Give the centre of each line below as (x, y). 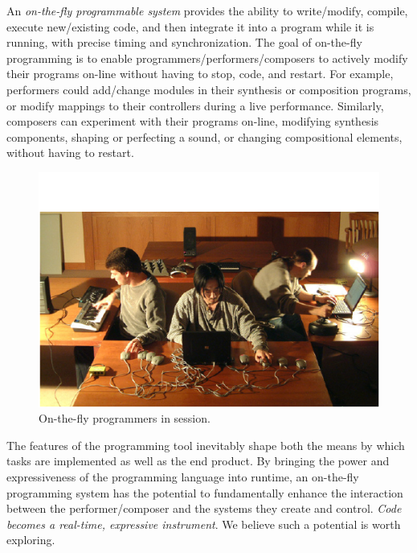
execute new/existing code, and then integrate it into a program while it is (190, 26)
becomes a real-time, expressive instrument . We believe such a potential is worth (204, 524)
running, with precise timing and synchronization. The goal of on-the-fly (184, 42)
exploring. (31, 540)
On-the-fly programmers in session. (125, 418)
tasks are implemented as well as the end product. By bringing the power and (198, 461)
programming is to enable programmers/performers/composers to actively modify (207, 58)
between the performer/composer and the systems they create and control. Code (204, 508)
